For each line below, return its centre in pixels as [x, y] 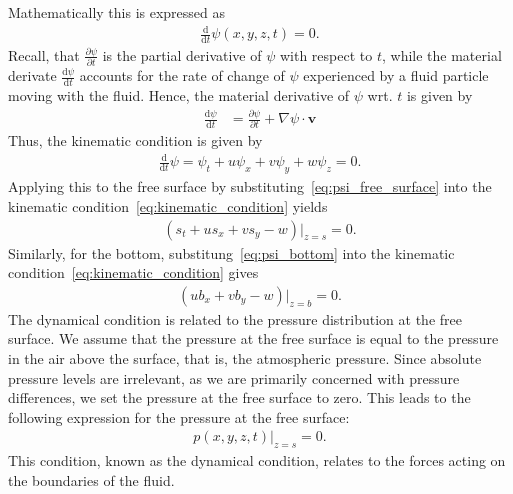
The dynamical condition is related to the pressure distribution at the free [235, 318]
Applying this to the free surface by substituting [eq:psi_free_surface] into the [250, 186]
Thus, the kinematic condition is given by [135, 140]
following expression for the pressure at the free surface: [179, 416]
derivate [32, 75]
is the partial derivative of [182, 54]
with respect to [326, 54]
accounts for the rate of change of [182, 75]
